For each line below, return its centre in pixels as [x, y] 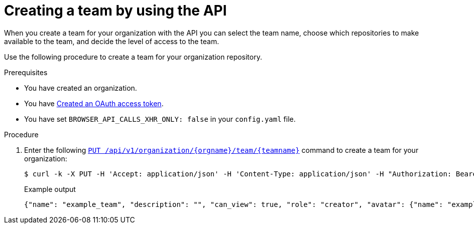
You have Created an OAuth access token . [94, 103]
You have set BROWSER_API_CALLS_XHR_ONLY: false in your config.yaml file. [160, 119]
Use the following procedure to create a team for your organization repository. [133, 57]
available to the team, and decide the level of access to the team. [112, 41]
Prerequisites [26, 72]
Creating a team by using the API [115, 11]
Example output [50, 189]
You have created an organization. [81, 88]
